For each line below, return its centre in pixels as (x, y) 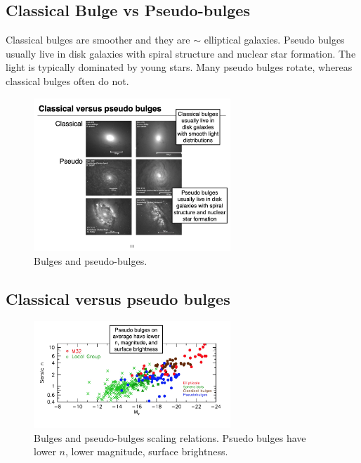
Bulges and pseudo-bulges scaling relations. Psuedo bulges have (170, 437)
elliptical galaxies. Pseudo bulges (274, 40)
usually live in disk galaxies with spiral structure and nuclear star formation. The (181, 53)
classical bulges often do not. (67, 80)
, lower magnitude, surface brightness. (147, 451)
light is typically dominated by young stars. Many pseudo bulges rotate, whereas (179, 67)
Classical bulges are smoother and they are (98, 40)
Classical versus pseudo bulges (118, 298)
